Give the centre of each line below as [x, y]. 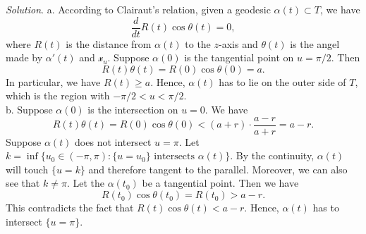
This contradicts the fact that [70, 208]
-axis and [238, 43]
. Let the [85, 183]
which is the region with [58, 96]
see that [23, 183]
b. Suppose [29, 110]
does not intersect [113, 141]
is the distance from [109, 43]
